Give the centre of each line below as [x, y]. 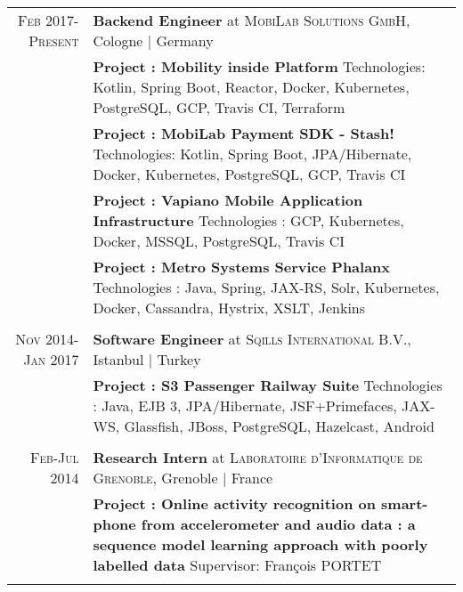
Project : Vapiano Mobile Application [228, 200]
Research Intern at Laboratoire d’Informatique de [258, 457]
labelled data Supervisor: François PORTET [237, 565]
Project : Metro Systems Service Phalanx [242, 267]
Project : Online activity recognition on [234, 503]
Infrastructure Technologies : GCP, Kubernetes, [248, 220]
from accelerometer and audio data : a [278, 524]
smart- [405, 503]
